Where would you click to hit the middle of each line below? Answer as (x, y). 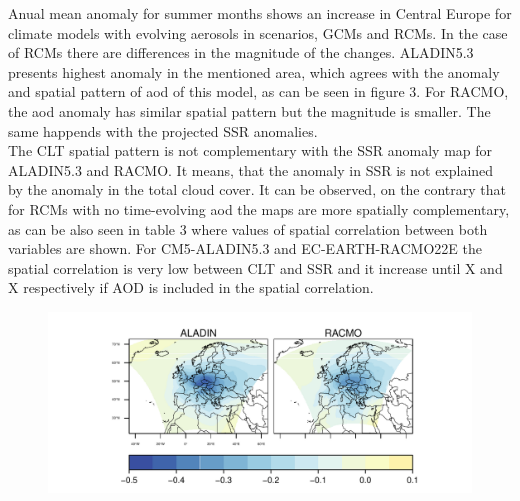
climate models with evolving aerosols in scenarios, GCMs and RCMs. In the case (258, 32)
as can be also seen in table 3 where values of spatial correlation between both (248, 228)
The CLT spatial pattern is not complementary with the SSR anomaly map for (250, 150)
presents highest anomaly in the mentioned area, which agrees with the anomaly (254, 71)
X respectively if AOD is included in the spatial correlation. (191, 287)
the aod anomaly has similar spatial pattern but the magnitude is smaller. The (249, 110)
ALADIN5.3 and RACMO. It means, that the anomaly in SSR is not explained (251, 169)
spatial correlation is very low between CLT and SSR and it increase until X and (255, 267)
